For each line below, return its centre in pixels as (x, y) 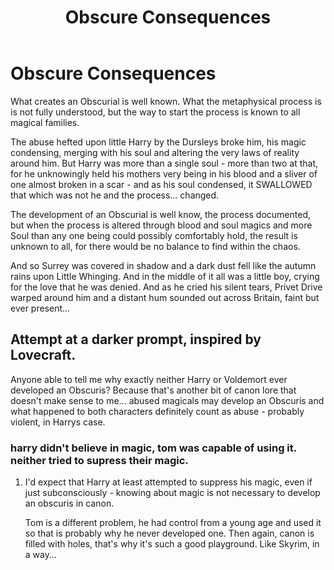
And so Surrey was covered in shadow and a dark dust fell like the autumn (163, 265)
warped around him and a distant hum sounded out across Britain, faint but (165, 297)
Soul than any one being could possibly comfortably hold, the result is (154, 235)
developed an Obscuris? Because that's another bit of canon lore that (153, 390)
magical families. (45, 122)
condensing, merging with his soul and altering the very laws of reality (155, 152)
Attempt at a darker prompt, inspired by (136, 339)
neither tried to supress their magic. (99, 460)
